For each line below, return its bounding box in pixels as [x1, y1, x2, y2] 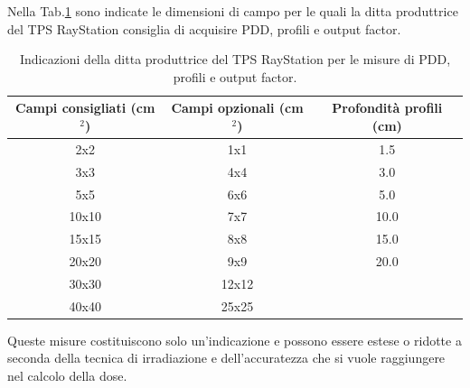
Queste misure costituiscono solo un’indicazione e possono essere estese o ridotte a [7, 330, 462, 349]
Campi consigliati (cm [15, 98, 155, 117]
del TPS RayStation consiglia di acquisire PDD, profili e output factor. [7, 19, 401, 38]
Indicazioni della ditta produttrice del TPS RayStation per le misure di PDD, [19, 50, 451, 69]
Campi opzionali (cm [171, 98, 304, 117]
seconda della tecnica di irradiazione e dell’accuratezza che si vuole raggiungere [7, 348, 446, 367]
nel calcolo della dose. [7, 366, 127, 384]
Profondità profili [332, 98, 443, 117]
